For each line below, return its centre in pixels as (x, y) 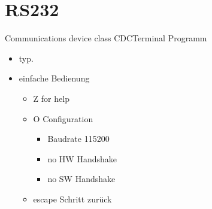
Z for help (51, 98)
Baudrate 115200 (78, 139)
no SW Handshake (81, 179)
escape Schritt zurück (72, 199)
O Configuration (63, 118)
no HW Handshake (82, 158)
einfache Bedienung (54, 78)
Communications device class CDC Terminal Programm (106, 38)
